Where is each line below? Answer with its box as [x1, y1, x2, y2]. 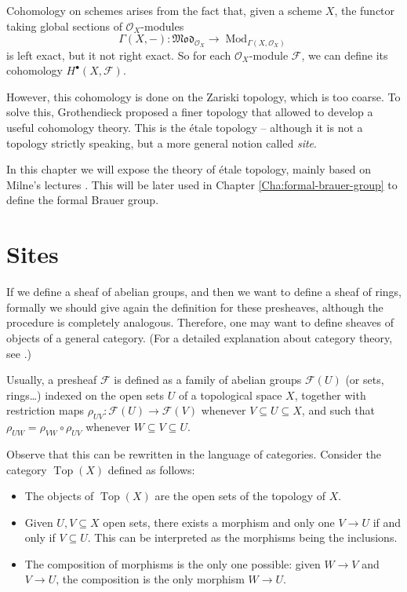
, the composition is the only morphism [56, 571, 245, 587]
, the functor [334, 2, 395, 18]
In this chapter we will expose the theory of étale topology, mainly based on [6, 161, 372, 177]
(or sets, [345, 371, 384, 388]
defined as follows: [107, 461, 195, 477]
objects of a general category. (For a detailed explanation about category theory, [6, 329, 393, 345]
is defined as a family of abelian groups [114, 371, 302, 388]
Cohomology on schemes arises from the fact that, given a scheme [6, 2, 322, 18]
